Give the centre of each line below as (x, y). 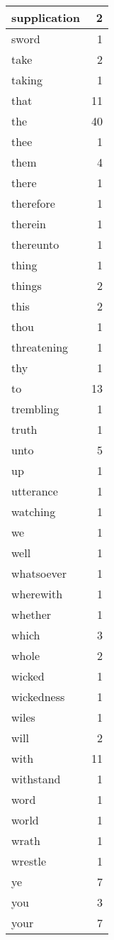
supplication (46, 17)
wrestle (29, 861)
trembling (35, 409)
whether (32, 614)
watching (34, 511)
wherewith (37, 594)
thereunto (35, 244)
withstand (36, 779)
